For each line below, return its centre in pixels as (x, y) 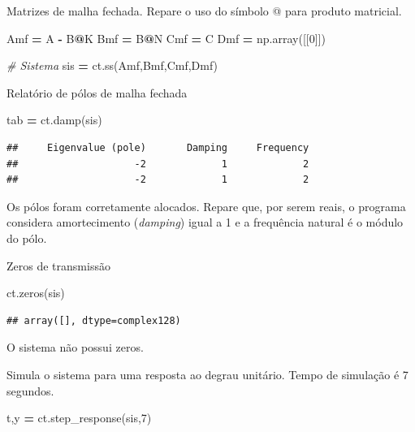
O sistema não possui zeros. (75, 347)
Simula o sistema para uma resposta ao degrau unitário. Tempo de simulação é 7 (207, 374)
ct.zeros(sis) (36, 293)
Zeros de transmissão (58, 265)
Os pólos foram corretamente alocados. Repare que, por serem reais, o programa (206, 206)
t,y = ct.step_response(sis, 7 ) (79, 418)
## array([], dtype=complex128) (94, 320)
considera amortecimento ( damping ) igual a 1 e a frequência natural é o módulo (205, 222)
